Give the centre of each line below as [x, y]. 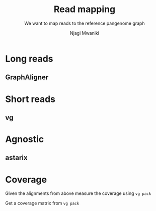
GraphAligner [27, 77]
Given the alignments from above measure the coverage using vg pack [78, 193]
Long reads [29, 59]
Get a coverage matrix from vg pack [42, 203]
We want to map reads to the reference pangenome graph [85, 23]
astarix [16, 158]
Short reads [30, 99]
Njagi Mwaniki [85, 33]
